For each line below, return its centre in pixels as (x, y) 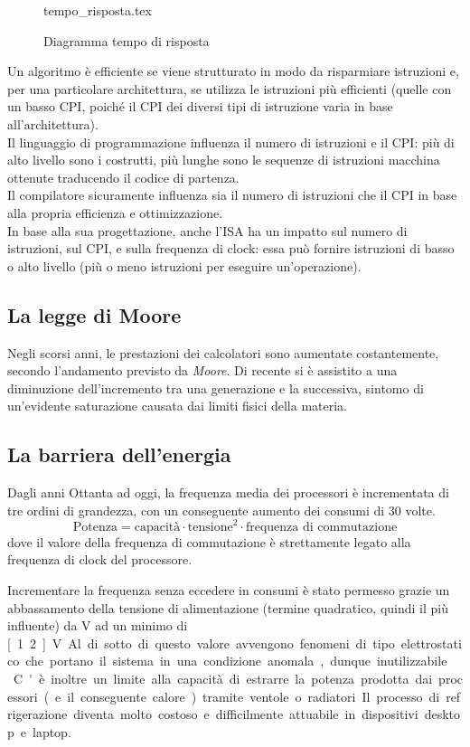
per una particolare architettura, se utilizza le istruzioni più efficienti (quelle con (230, 88)
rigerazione (38, 714)
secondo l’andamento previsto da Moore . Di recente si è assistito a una (202, 370)
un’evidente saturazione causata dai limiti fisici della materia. (177, 406)
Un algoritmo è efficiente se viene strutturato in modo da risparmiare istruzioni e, (233, 71)
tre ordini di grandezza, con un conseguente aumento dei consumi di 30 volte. (221, 510)
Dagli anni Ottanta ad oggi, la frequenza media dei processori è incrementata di (228, 492)
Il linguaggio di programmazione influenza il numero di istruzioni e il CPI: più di (231, 142)
